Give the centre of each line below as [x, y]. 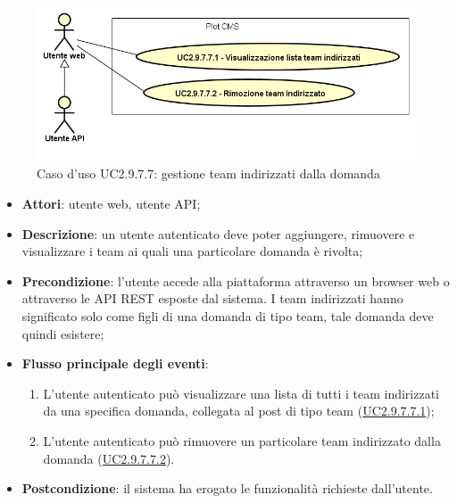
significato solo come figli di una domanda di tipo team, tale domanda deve [228, 315]
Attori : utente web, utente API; [111, 203]
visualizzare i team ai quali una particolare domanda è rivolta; [192, 251]
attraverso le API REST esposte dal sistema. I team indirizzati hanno [212, 298]
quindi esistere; [63, 333]
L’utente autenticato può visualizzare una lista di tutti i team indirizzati [241, 393]
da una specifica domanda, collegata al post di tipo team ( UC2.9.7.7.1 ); [239, 411]
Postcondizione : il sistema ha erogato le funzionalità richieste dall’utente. [227, 488]
